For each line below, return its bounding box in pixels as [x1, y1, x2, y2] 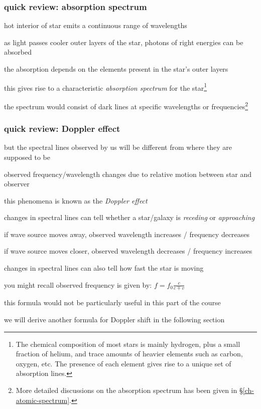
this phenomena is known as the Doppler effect [4, 195, 148, 206]
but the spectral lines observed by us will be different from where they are [4, 142, 232, 152]
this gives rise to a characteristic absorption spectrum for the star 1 [4, 81, 207, 93]
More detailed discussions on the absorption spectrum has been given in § [16, 385, 243, 395]
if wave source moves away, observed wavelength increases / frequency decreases [4, 229, 250, 239]
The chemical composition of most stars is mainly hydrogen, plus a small [16, 338, 240, 349]
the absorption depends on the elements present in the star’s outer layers [4, 64, 228, 74]
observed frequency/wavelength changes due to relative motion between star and [4, 168, 252, 179]
